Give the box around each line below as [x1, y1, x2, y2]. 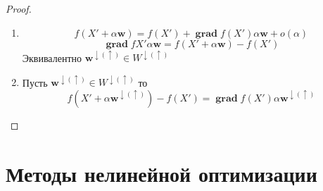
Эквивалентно [22, 50, 82, 65]
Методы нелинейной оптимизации [6, 159, 317, 187]
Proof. [6, 1, 32, 16]
